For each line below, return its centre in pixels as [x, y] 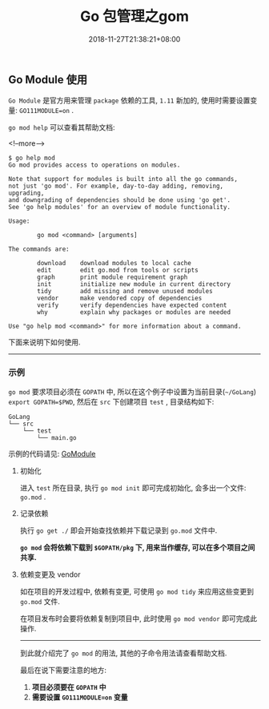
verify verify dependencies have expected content [132, 305]
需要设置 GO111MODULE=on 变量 [80, 697]
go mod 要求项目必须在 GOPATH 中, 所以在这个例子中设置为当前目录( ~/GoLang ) [132, 391]
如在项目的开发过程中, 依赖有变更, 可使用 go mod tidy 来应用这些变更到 [137, 591]
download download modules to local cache [114, 264]
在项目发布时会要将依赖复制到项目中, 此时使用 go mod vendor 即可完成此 [139, 618]
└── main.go [57, 437]
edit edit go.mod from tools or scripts [118, 270]
